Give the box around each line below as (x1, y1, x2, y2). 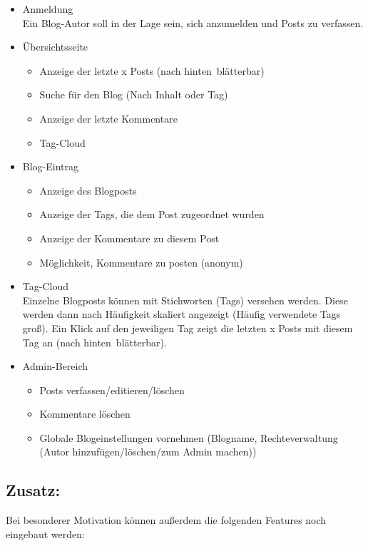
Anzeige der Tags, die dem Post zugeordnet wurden (39, 207, 265, 222)
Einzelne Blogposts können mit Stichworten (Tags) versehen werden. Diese (22, 292, 348, 307)
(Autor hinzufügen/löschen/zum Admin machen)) (39, 444, 257, 459)
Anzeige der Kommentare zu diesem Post (39, 230, 220, 245)
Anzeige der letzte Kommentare (39, 110, 178, 125)
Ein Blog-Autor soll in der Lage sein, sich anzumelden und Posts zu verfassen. (22, 15, 364, 30)
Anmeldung (22, 1, 73, 16)
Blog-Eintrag (22, 159, 79, 174)
